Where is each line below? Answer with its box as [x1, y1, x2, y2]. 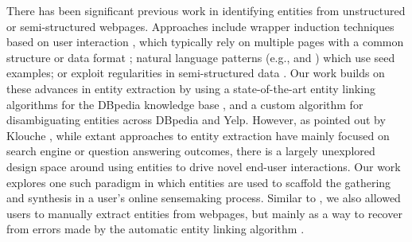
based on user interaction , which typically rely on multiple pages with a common [6, 33, 404, 50]
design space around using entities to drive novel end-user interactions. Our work [6, 158, 401, 174]
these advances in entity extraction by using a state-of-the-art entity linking [6, 80, 375, 96]
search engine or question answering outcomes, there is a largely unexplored [6, 142, 375, 159]
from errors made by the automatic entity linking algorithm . [6, 221, 305, 237]
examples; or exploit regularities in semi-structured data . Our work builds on [6, 64, 385, 81]
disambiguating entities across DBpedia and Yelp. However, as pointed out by [6, 111, 386, 128]
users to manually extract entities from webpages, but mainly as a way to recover [6, 205, 402, 221]
